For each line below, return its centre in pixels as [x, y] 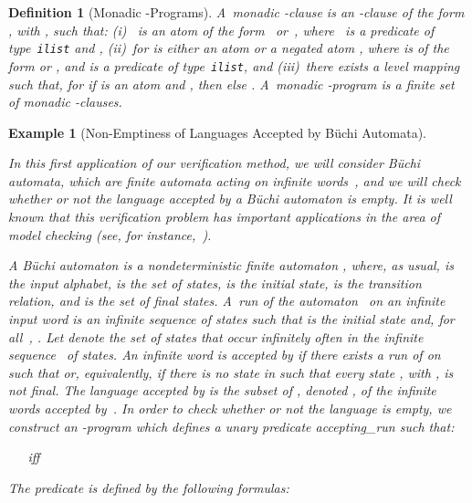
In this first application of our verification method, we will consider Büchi [215, 163]
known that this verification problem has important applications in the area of [225, 217]
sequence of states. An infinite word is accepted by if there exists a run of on [225, 355]
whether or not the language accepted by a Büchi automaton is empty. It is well [230, 199]
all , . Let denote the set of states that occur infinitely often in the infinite [216, 336]
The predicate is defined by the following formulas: [149, 487]
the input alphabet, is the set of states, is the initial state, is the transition [215, 283]
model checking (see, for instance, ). [110, 234]
